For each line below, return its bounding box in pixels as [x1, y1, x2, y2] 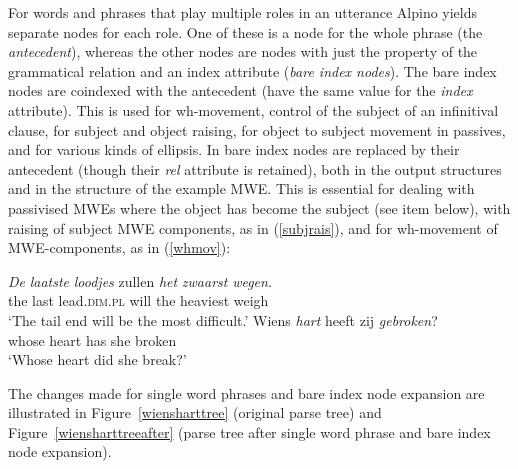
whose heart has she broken [8, 329, 177, 350]
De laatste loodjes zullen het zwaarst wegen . [8, 270, 272, 291]
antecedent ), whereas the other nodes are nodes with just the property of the [8, 41, 478, 62]
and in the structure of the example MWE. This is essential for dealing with [8, 178, 475, 199]
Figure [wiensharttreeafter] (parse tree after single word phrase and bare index [8, 421, 491, 442]
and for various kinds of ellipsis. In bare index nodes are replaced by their [8, 139, 460, 160]
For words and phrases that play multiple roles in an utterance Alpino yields [8, 2, 478, 22]
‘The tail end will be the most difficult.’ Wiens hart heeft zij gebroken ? [8, 309, 438, 330]
